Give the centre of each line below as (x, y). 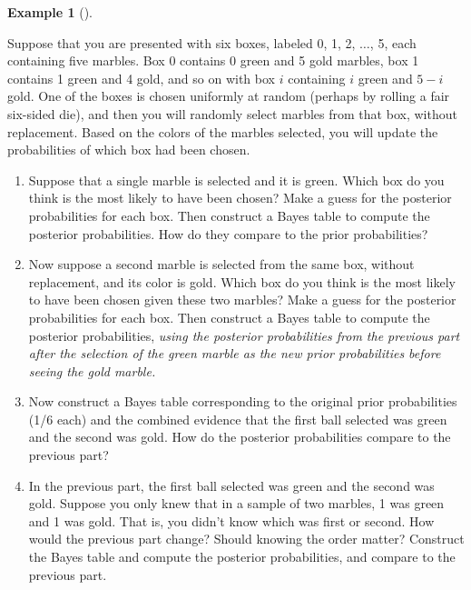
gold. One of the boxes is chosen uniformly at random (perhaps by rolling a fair (229, 96)
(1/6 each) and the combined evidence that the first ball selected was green (238, 419)
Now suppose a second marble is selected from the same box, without (221, 264)
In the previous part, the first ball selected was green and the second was (231, 485)
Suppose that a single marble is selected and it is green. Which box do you (236, 180)
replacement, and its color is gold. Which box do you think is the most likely (242, 281)
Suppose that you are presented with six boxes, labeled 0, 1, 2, (182, 42)
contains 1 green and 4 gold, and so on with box (141, 78)
